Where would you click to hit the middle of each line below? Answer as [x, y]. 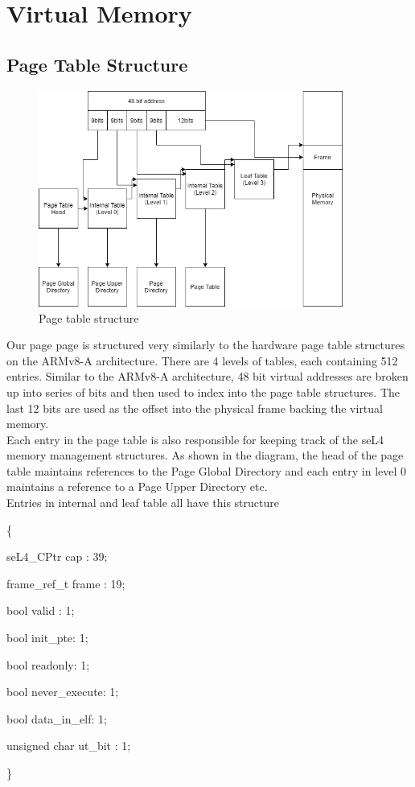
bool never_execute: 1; [63, 692]
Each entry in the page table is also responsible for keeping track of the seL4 [195, 439]
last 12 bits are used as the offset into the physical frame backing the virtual [195, 408]
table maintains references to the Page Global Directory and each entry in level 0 [207, 470]
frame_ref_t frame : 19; [66, 583]
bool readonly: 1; [48, 664]
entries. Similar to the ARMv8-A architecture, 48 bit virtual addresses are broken [207, 376]
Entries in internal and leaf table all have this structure [143, 503]
